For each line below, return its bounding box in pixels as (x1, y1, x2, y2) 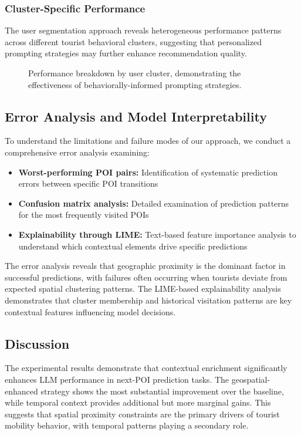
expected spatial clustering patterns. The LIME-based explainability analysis (5, 282, 281, 295)
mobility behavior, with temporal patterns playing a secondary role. (5, 419, 249, 431)
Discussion (5, 334, 70, 352)
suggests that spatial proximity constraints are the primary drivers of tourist (5, 407, 280, 420)
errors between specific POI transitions (18, 177, 158, 190)
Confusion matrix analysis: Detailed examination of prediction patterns (18, 197, 289, 209)
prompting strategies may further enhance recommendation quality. (5, 47, 247, 59)
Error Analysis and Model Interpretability (5, 107, 267, 125)
